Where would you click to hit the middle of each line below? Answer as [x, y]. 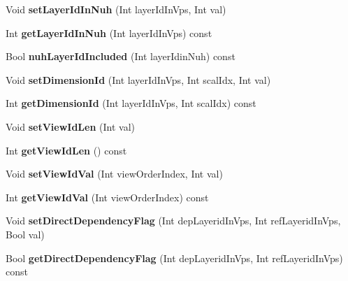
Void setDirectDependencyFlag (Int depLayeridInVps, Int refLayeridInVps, [173, 221]
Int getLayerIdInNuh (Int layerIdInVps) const [109, 33]
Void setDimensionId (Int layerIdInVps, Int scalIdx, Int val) [138, 79]
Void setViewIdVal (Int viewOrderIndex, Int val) [114, 174]
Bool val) [25, 234]
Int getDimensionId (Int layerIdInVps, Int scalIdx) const [131, 103]
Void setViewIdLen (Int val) [70, 126]
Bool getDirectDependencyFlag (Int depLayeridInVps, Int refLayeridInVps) [174, 258]
